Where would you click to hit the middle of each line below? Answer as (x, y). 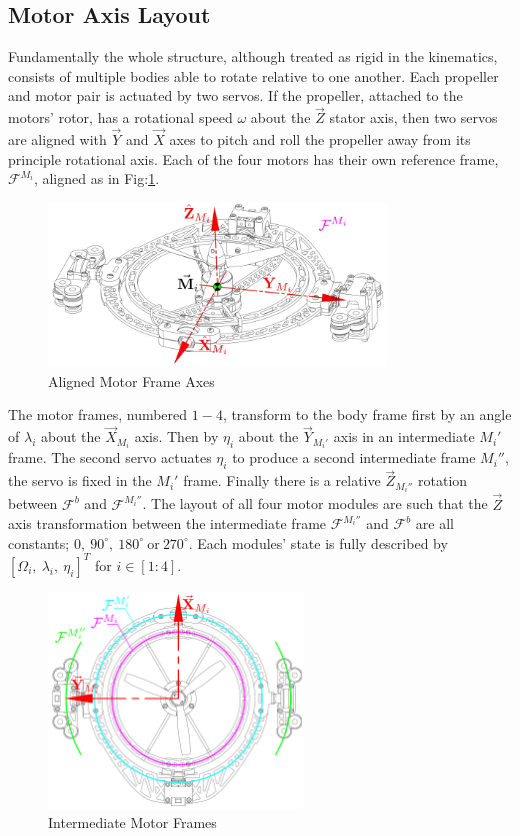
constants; (39, 542)
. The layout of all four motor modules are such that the (315, 503)
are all (434, 523)
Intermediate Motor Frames (132, 822)
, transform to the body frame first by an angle (367, 414)
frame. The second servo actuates (110, 457)
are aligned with (57, 139)
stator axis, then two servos (413, 117)
